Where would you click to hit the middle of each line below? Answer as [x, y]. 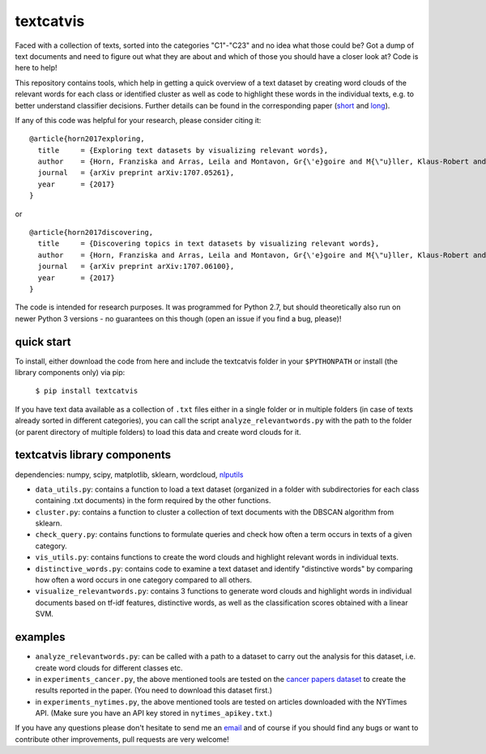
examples [40, 637]
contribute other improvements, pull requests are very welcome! [122, 739]
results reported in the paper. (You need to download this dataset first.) [154, 690]
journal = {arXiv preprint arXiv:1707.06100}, [136, 266]
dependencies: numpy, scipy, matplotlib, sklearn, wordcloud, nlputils [129, 475]
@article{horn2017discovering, [92, 232]
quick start [43, 341]
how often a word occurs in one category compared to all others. [144, 580]
